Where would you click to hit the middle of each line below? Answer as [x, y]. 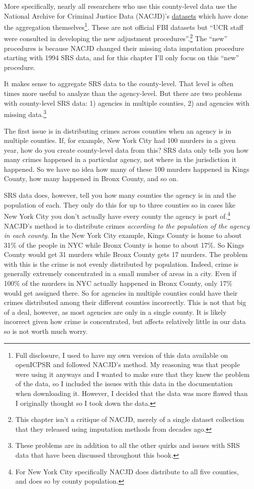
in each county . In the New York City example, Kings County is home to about [123, 235]
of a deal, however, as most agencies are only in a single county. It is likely [115, 312]
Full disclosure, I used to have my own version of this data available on [122, 355]
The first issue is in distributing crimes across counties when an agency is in [118, 130]
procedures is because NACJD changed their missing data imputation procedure [124, 48]
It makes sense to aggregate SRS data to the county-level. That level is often [119, 83]
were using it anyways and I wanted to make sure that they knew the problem [132, 374]
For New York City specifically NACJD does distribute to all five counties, [127, 471]
